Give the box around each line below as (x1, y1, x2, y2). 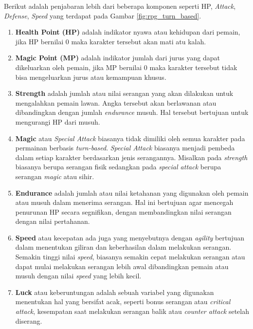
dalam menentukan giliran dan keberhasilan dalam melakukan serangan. (15, 242, 232, 252)
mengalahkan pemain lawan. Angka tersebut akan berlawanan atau (15, 97, 217, 108)
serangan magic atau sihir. (15, 171, 94, 181)
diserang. (15, 315, 42, 326)
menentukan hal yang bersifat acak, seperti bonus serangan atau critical (15, 296, 231, 307)
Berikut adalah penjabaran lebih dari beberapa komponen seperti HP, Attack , (4, 1, 236, 11)
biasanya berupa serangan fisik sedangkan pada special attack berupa (15, 162, 221, 172)
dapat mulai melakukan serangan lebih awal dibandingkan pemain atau (15, 261, 229, 271)
